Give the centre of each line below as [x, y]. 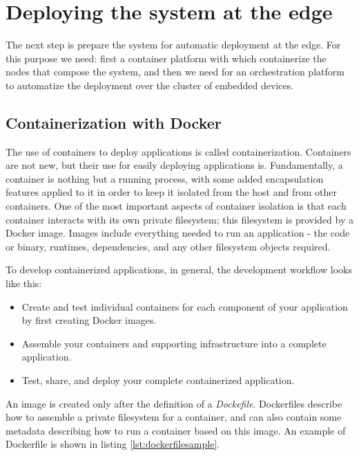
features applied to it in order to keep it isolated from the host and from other [171, 192]
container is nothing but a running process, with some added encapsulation [165, 178]
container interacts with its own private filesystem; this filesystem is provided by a [179, 219]
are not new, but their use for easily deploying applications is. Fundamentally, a [174, 165]
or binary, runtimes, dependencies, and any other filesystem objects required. [168, 246]
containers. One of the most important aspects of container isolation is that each [176, 206]
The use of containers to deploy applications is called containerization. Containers [178, 151]
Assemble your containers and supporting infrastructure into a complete [174, 343]
